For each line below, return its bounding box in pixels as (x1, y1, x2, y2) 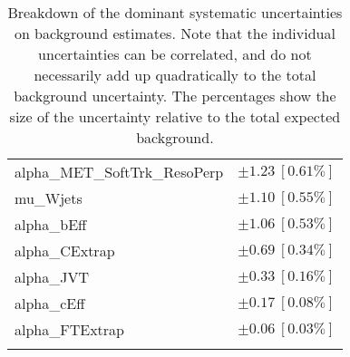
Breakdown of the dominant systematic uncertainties (7, 2, 343, 23)
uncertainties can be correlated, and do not (38, 43, 312, 64)
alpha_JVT (15, 266, 90, 287)
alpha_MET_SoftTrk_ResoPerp (15, 161, 224, 182)
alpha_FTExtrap (15, 319, 124, 340)
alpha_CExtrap (15, 240, 115, 261)
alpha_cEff (15, 293, 85, 314)
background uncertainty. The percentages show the (14, 85, 336, 106)
